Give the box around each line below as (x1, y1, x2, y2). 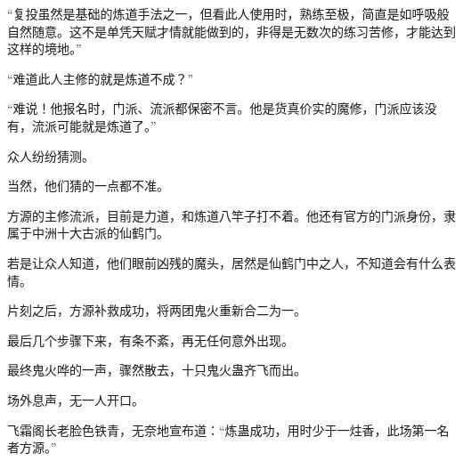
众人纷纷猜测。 (7, 146, 94, 165)
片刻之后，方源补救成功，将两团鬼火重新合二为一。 (7, 301, 306, 319)
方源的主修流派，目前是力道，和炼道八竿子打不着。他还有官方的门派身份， (7, 206, 443, 224)
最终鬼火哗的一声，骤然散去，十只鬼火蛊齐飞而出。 (7, 360, 306, 379)
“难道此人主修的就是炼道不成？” (7, 69, 194, 87)
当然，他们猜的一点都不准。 (7, 176, 169, 195)
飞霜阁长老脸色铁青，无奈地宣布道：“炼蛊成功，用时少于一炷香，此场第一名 (7, 420, 450, 439)
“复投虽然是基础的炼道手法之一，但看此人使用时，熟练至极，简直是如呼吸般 (7, 4, 450, 22)
